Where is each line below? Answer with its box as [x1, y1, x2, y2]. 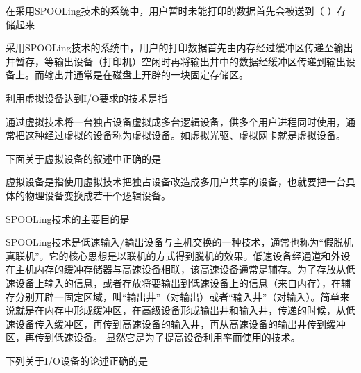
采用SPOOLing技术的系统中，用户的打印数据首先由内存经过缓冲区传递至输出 [6, 40, 353, 55]
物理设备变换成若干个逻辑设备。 [24, 188, 171, 202]
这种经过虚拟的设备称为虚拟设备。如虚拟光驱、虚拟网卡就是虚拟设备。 [24, 128, 346, 142]
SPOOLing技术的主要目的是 [6, 211, 130, 226]
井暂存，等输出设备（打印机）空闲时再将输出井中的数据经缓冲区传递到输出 [6, 53, 346, 68]
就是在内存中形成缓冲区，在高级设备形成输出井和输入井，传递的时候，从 [15, 303, 346, 317]
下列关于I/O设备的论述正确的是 [6, 353, 148, 367]
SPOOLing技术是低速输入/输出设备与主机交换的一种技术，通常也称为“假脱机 [6, 235, 353, 249]
